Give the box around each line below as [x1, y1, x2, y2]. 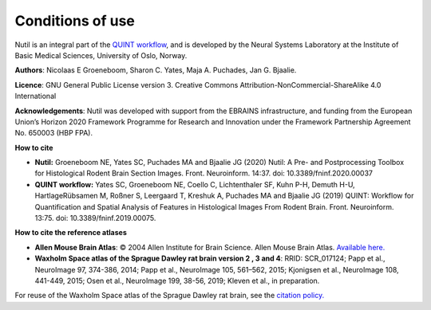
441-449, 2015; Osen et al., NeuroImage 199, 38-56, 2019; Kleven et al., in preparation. [34, 276, 320, 285]
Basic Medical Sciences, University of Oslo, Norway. [14, 50, 188, 60]
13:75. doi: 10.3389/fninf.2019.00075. [34, 214, 156, 223]
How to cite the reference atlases [14, 228, 128, 237]
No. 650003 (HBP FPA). [14, 128, 93, 138]
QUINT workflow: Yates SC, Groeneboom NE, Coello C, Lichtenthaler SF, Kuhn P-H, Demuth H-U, [34, 179, 355, 189]
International [14, 92, 57, 101]
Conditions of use [14, 12, 136, 29]
